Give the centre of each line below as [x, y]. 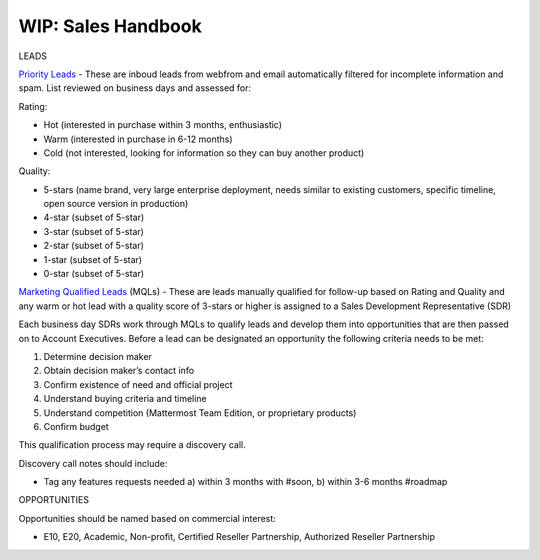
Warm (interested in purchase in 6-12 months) [138, 139]
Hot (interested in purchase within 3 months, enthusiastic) [163, 125]
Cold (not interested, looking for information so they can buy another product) [204, 152]
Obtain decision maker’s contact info [119, 371]
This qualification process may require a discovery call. [132, 445]
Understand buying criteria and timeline [125, 399]
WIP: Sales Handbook [110, 26]
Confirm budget [76, 426]
